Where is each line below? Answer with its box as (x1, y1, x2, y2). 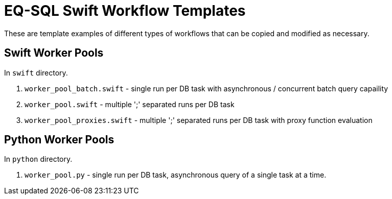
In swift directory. (4, 68, 68, 77)
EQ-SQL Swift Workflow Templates (4, 2, 246, 19)
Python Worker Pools (4, 133, 114, 146)
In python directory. (4, 155, 73, 164)
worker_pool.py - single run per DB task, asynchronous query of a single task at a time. (25, 170, 327, 180)
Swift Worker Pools (4, 46, 104, 60)
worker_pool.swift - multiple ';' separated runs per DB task (25, 99, 235, 109)
